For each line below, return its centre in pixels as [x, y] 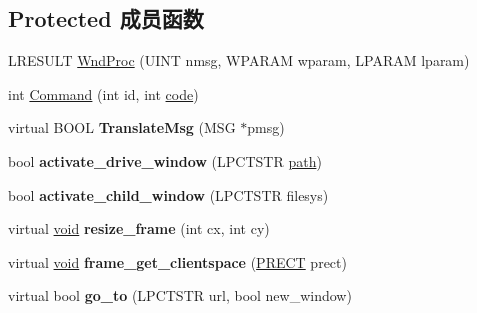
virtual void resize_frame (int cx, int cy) [139, 228]
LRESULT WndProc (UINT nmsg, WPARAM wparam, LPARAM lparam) [239, 60]
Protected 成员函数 [106, 18]
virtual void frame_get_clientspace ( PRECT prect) [177, 261]
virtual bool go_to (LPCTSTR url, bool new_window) [180, 295]
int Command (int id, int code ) [103, 93]
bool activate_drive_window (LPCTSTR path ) [165, 160]
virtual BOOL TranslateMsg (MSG [122, 127]
